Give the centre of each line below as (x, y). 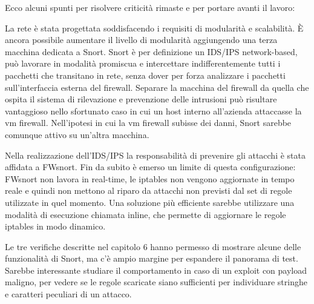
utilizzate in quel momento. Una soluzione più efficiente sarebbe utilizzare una (150, 202)
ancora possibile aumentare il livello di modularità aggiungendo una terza (141, 40)
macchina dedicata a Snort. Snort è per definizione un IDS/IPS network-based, (151, 51)
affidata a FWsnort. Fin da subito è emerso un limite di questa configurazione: (150, 167)
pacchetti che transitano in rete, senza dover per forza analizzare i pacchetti (145, 75)
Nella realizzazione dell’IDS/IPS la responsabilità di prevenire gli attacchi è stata (155, 155)
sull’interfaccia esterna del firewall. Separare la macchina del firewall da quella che (157, 87)
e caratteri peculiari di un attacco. (68, 294)
